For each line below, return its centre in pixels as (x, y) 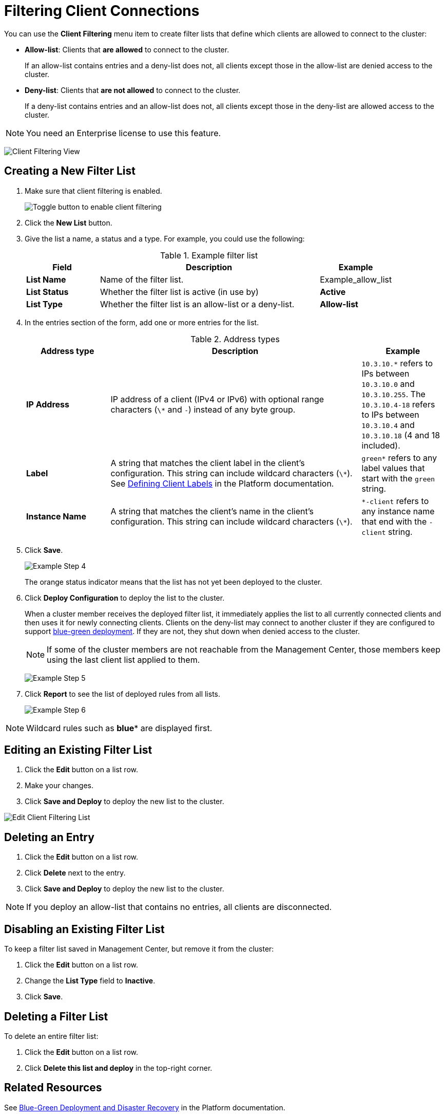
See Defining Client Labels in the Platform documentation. (222, 483)
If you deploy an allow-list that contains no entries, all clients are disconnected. (179, 907)
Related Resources (53, 1088)
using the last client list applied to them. (123, 659)
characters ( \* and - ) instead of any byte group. (203, 409)
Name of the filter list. (142, 279)
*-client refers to (395, 501)
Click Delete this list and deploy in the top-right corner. (119, 1068)
